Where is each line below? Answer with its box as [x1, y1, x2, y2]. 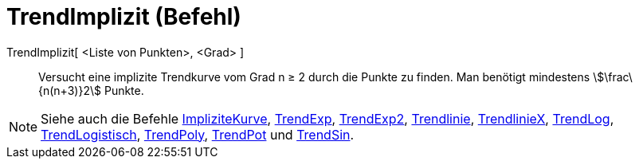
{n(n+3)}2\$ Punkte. [38, 83, 144, 97]
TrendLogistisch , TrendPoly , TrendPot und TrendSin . [41, 126, 355, 143]
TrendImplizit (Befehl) [6, 3, 241, 30]
